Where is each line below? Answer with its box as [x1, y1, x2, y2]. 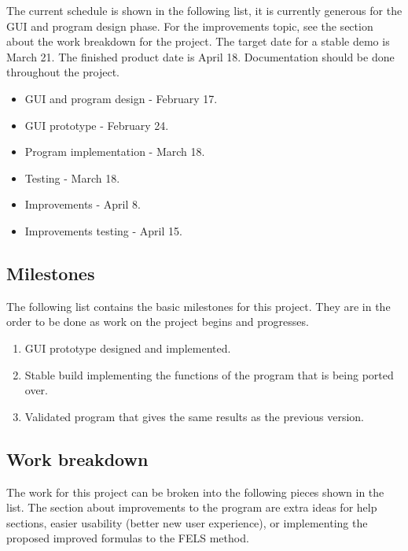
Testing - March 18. [24, 169, 120, 186]
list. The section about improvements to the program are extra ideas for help [6, 499, 377, 516]
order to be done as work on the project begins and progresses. [6, 313, 309, 330]
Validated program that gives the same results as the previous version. [24, 408, 365, 424]
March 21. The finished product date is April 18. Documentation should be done [6, 48, 395, 65]
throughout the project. [6, 64, 120, 80]
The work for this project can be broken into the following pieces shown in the [6, 483, 384, 500]
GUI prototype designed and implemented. [24, 339, 231, 356]
